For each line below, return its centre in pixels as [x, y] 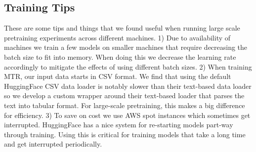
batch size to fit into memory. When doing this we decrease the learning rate [120, 57]
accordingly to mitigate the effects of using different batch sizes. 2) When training [128, 66]
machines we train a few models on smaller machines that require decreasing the [126, 47]
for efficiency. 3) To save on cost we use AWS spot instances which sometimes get [127, 115]
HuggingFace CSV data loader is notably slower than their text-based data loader [128, 86]
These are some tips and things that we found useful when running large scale [122, 28]
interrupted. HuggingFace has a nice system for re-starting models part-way [119, 125]
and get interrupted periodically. [53, 144]
